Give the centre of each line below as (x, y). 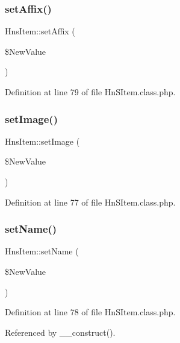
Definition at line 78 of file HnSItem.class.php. (90, 312)
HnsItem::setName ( (42, 251)
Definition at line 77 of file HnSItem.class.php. (90, 202)
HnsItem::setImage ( (42, 141)
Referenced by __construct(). (60, 332)
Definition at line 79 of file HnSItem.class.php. (90, 92)
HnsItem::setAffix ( (40, 31)
